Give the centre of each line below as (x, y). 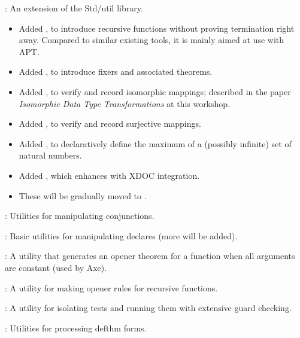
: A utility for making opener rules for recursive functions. (111, 287)
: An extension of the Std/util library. (74, 8)
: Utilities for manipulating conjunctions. (80, 216)
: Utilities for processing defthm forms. (76, 328)
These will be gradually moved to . (83, 195)
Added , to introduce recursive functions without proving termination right (157, 28)
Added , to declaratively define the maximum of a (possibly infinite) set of (155, 143)
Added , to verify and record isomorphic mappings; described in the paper (155, 91)
